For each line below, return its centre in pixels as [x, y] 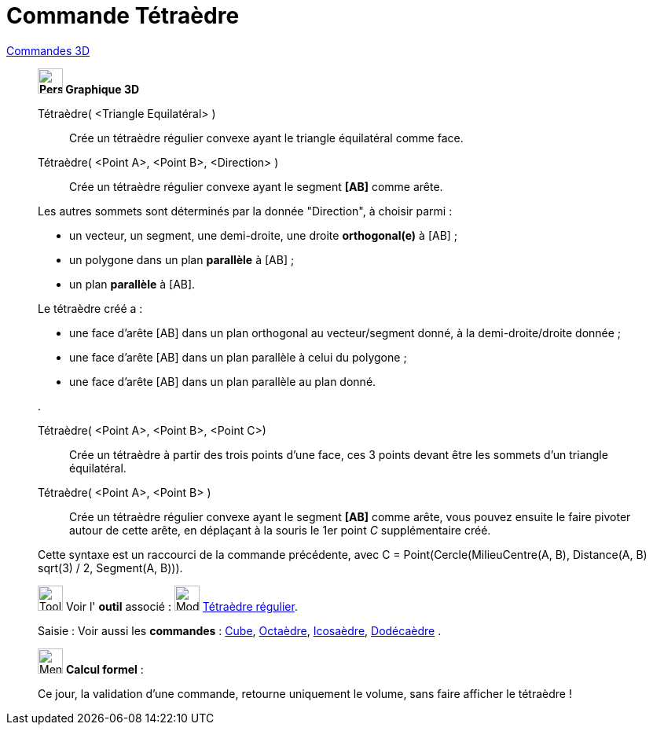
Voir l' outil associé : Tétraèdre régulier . [182, 606]
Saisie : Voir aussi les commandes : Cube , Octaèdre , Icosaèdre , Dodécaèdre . [240, 630]
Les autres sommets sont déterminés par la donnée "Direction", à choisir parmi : [245, 211]
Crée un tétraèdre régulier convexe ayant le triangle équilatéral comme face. [266, 138]
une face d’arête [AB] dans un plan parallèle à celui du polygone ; [238, 357]
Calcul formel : [105, 669]
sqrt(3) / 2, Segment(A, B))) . [110, 568]
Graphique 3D [103, 89]
